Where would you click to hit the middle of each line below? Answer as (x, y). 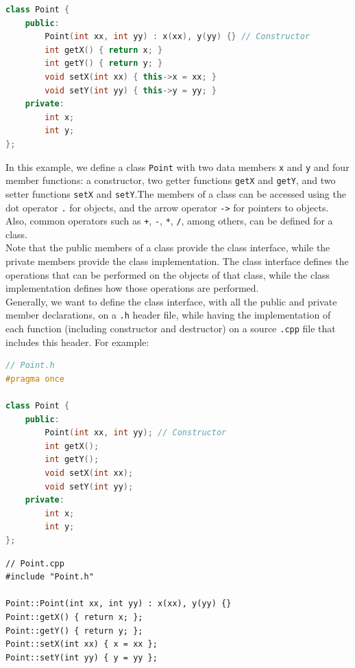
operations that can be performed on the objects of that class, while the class (168, 274)
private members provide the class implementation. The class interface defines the (177, 261)
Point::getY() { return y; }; (74, 631)
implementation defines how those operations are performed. (132, 288)
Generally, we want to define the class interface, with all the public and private (171, 301)
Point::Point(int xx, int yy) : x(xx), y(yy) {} (119, 604)
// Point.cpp (35, 563)
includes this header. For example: (77, 342)
